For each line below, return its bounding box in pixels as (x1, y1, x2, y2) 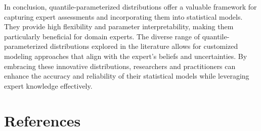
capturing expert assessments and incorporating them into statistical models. (4, 11, 243, 22)
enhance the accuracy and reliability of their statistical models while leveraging (4, 71, 249, 81)
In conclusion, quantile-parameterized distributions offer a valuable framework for (4, 2, 257, 12)
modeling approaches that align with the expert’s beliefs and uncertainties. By (4, 50, 247, 61)
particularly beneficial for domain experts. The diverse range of (4, 31, 200, 41)
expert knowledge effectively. (4, 80, 93, 91)
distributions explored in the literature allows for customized (50, 41, 238, 51)
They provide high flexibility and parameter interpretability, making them (4, 21, 234, 32)
